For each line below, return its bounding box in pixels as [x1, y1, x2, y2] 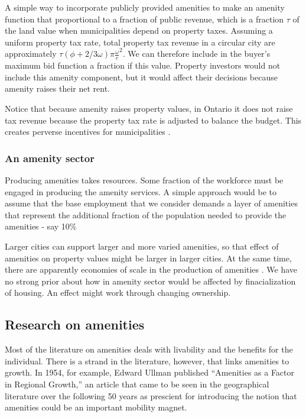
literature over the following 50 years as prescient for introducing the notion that [5, 389, 297, 402]
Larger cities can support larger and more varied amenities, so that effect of [5, 240, 279, 252]
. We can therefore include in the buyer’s [122, 47, 271, 60]
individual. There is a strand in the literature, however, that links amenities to [5, 354, 289, 367]
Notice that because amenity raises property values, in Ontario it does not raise [5, 102, 293, 114]
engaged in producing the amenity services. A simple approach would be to [5, 185, 277, 198]
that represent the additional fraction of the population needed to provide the [5, 208, 287, 221]
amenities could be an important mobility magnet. [5, 401, 187, 413]
